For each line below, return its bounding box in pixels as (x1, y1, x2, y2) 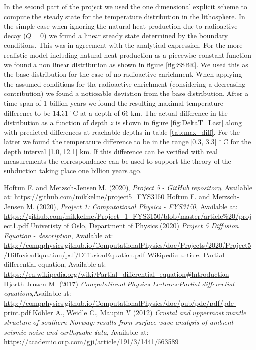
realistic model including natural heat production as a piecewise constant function (4, 49, 252, 60)
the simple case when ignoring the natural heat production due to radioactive (4, 21, 238, 31)
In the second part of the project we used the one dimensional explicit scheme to (4, 1, 247, 11)
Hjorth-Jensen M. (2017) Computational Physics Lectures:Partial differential (4, 278, 234, 288)
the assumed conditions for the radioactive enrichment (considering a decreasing (4, 78, 246, 89)
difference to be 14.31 (4, 107, 68, 118)
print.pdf (4, 307, 31, 318)
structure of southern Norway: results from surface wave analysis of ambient (4, 317, 234, 327)
